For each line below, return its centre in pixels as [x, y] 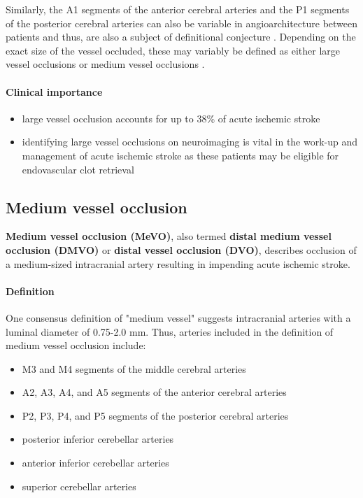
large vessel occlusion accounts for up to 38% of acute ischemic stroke [171, 118]
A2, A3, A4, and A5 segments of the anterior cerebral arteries [154, 392]
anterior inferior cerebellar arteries [95, 463]
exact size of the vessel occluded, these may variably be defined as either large [173, 50]
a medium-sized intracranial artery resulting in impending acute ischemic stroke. [178, 263]
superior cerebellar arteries [79, 486]
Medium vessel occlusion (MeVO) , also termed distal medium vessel [169, 236]
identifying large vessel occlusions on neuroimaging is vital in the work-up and [190, 142]
